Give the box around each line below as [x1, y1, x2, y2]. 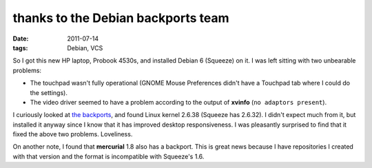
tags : [12, 43, 28, 52]
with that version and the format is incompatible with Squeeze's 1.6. [12, 152, 205, 160]
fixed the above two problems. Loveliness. [12, 130, 133, 138]
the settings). [30, 88, 68, 96]
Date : [12, 34, 29, 43]
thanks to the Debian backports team [12, 10, 230, 25]
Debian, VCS [67, 43, 103, 52]
